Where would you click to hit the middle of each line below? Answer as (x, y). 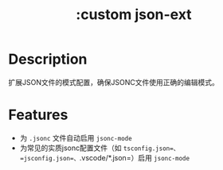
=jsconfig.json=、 (50, 158)
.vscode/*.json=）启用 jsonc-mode (134, 157)
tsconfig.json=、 (151, 149)
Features (38, 115)
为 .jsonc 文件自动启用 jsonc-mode (76, 137)
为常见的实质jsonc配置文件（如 (70, 148)
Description (48, 59)
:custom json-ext (134, 15)
